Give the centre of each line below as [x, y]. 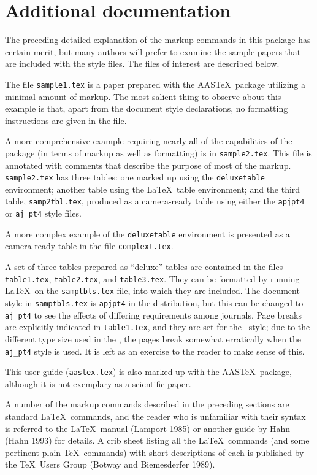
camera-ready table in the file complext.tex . [89, 246]
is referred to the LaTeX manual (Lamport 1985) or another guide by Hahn [148, 428]
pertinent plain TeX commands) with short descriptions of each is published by [155, 452]
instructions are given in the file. [66, 120]
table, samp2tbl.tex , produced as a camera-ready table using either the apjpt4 [155, 201]
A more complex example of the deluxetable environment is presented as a [147, 234]
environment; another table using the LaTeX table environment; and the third [153, 189]
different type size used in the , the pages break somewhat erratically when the [153, 338]
